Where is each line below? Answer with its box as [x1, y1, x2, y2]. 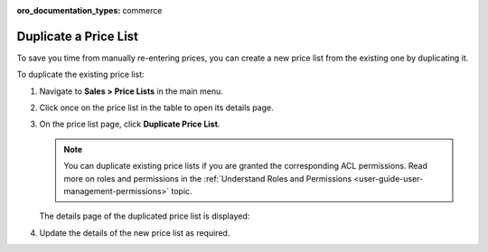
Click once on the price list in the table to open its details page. [39, 102, 275, 113]
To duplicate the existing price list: [16, 69, 145, 80]
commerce [122, 5, 163, 15]
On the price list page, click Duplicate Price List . [39, 118, 221, 130]
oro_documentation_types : [16, 5, 121, 15]
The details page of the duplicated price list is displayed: [39, 210, 250, 221]
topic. [171, 186, 193, 197]
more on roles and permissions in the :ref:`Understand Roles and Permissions [63, 173, 352, 184]
